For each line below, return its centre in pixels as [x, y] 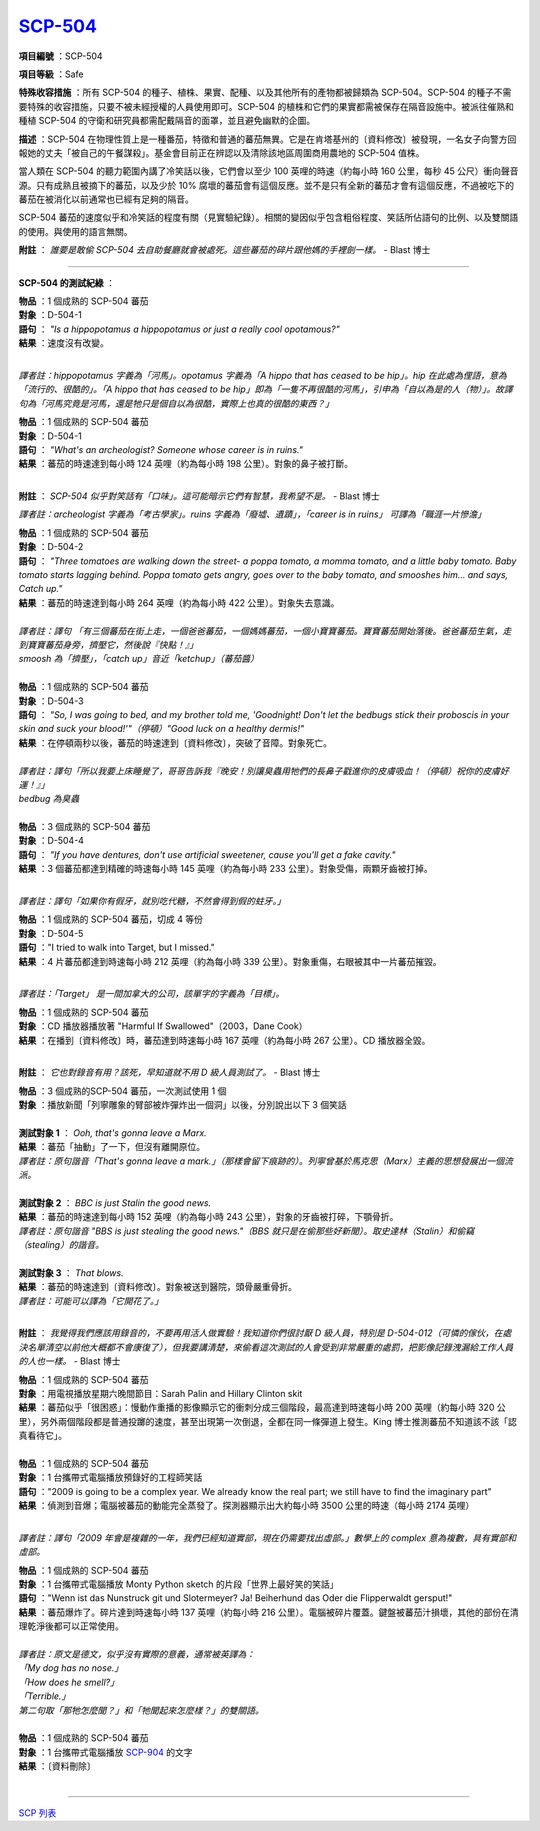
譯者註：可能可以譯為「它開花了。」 [91, 1301]
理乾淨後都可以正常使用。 [71, 1626]
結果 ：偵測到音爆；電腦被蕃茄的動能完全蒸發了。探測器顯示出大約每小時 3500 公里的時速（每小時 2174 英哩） [246, 1506]
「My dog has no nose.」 [71, 1668]
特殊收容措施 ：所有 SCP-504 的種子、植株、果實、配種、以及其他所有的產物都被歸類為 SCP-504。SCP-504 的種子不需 [265, 92]
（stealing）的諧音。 [61, 1245]
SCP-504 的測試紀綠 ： [66, 282]
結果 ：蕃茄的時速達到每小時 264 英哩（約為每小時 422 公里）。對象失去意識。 [179, 602]
